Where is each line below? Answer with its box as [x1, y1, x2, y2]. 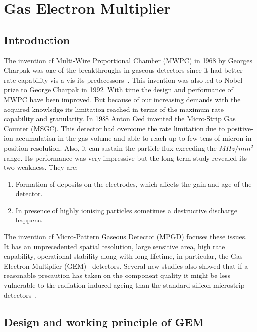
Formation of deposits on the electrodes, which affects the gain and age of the [15, 178, 252, 189]
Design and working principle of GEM [4, 314, 204, 329]
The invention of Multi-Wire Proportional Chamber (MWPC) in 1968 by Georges [4, 55, 252, 65]
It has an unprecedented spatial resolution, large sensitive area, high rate [4, 241, 225, 251]
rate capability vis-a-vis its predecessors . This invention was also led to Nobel [4, 74, 243, 85]
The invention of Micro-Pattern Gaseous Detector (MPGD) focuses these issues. [4, 231, 247, 242]
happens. [15, 215, 43, 225]
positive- [227, 123, 253, 133]
